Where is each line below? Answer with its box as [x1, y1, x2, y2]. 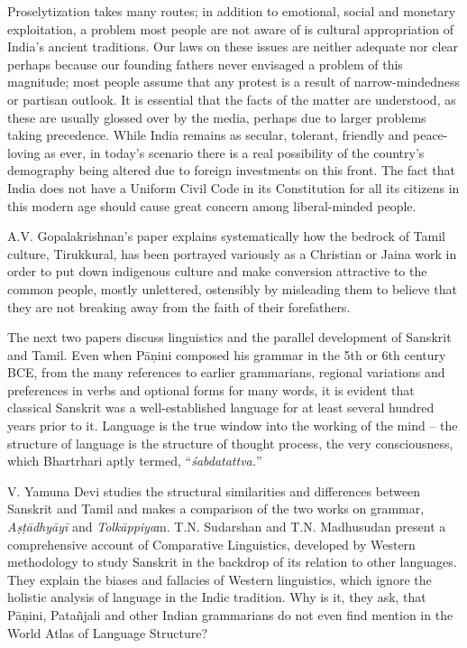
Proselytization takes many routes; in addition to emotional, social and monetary [7, 2, 456, 20]
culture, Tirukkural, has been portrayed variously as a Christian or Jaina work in [7, 244, 457, 263]
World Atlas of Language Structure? [7, 623, 208, 642]
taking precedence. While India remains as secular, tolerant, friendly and [7, 125, 409, 144]
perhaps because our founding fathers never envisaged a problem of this [7, 54, 403, 73]
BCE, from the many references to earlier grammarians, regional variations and [7, 363, 445, 382]
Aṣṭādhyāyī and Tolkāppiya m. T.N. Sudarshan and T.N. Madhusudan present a [7, 517, 446, 536]
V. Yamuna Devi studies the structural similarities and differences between [7, 481, 421, 500]
